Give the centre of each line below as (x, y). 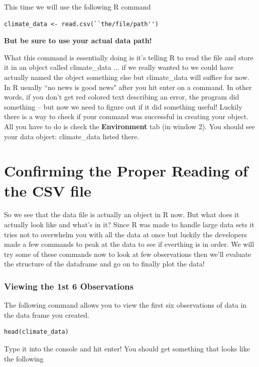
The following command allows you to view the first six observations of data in (125, 305)
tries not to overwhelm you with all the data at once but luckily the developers (125, 234)
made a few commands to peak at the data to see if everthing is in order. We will (129, 244)
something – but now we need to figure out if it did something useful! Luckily (123, 106)
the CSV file (48, 190)
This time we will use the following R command (78, 7)
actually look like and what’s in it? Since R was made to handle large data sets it (129, 224)
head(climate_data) (36, 332)
